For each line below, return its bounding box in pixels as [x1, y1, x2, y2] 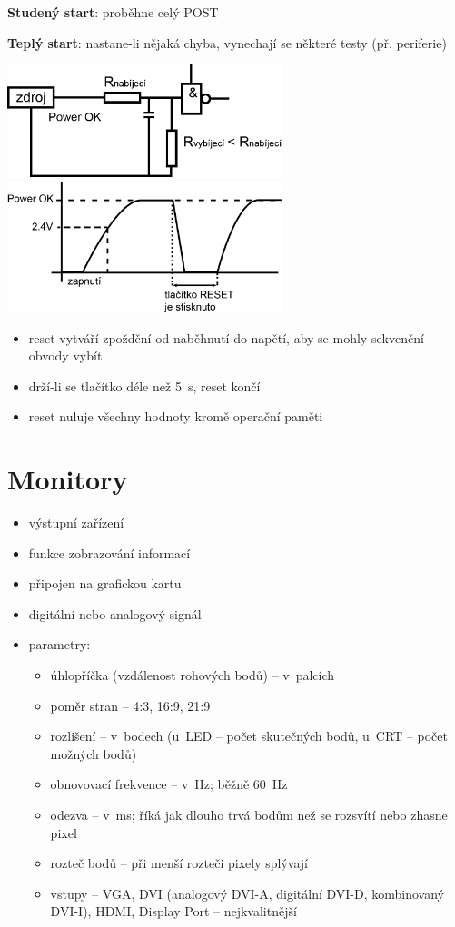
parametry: [28, 635, 91, 654]
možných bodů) [50, 744, 137, 763]
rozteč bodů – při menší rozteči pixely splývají [50, 853, 308, 873]
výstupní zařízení [28, 513, 124, 532]
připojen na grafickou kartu [28, 574, 182, 593]
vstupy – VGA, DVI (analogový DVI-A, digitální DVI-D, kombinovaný [50, 883, 445, 902]
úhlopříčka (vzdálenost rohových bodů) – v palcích [50, 666, 335, 685]
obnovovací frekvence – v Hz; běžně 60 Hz [50, 774, 288, 794]
